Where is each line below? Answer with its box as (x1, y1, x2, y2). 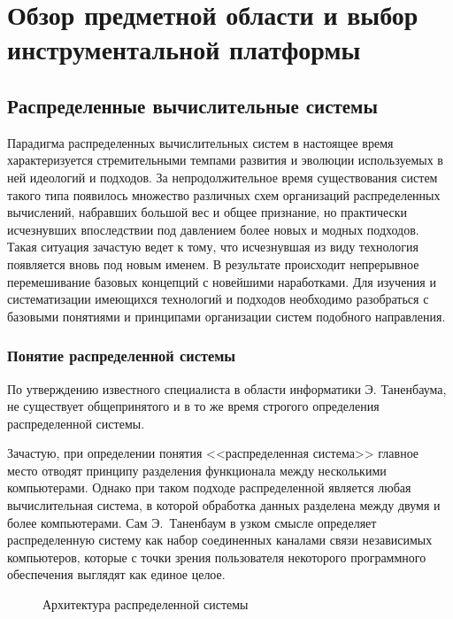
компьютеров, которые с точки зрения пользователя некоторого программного (7, 547, 426, 566)
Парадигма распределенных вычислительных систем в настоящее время (7, 133, 394, 151)
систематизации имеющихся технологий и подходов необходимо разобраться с (7, 290, 429, 308)
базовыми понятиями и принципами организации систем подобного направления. (7, 306, 446, 325)
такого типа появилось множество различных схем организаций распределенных (7, 185, 441, 204)
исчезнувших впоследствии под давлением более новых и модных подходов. (7, 220, 419, 238)
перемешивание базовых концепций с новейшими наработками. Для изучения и (7, 272, 436, 290)
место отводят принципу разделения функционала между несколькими (7, 460, 387, 479)
